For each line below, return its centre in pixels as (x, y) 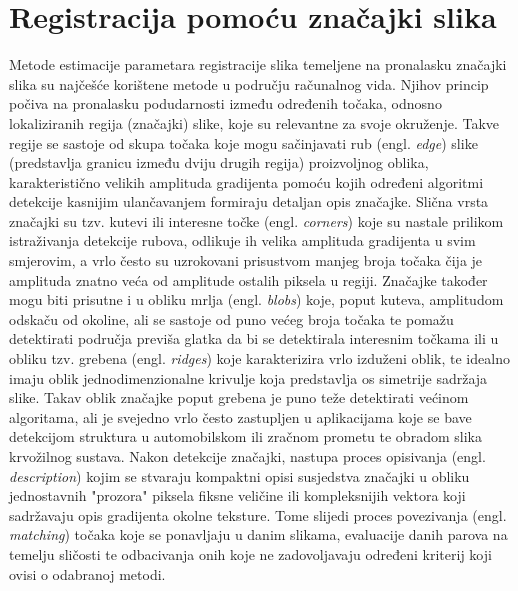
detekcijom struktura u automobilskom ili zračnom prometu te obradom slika (245, 436)
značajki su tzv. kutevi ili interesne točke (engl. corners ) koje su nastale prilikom (256, 220)
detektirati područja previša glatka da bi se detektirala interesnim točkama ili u (254, 338)
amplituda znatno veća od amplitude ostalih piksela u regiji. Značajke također (248, 279)
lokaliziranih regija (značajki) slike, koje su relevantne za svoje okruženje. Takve (254, 122)
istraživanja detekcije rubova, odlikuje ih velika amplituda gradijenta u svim (242, 240)
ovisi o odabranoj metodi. (87, 573)
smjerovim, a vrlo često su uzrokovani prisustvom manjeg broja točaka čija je (246, 260)
